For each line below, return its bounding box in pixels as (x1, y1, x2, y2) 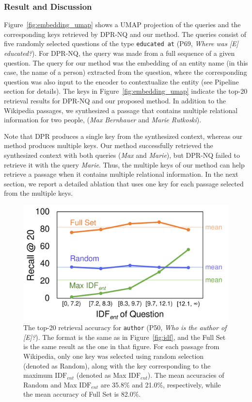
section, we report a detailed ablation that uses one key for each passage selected (4, 178, 244, 188)
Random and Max (23, 379, 77, 389)
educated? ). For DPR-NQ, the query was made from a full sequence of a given (4, 48, 235, 58)
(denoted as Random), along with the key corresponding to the (23, 360, 211, 370)
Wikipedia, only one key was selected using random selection (23, 351, 204, 361)
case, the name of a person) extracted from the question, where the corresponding (4, 67, 247, 77)
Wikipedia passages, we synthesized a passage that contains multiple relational (4, 105, 238, 115)
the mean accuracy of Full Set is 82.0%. (23, 389, 141, 399)
